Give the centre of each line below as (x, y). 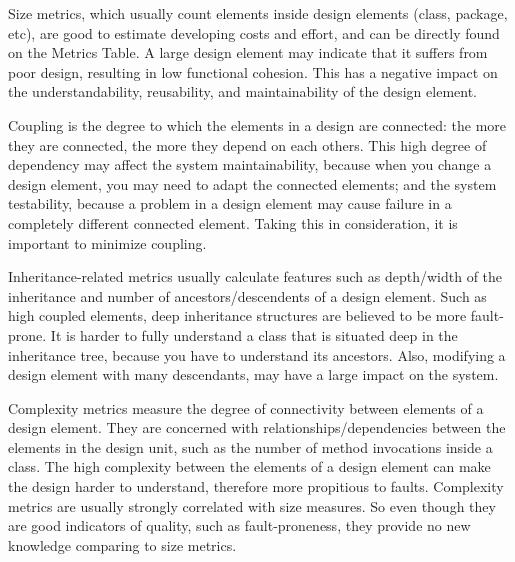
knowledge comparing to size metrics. (122, 544)
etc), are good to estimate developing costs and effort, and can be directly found (254, 32)
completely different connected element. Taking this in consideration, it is (233, 222)
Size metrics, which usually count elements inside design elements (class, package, (258, 13)
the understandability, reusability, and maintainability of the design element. (242, 91)
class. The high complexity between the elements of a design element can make (249, 466)
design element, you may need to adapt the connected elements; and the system (252, 183)
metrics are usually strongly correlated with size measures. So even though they (252, 505)
